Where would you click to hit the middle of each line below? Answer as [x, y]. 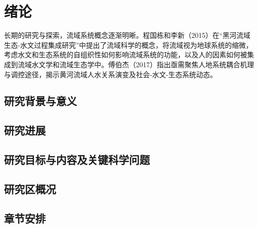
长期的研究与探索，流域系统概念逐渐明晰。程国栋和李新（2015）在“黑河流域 [127, 35]
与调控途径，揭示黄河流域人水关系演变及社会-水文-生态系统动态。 [111, 74]
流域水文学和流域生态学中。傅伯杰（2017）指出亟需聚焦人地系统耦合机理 [136, 64]
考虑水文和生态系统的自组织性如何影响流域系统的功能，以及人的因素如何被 [126, 55]
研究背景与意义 [40, 101]
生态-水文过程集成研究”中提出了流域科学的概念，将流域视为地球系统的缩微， [129, 45]
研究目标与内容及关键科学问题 [77, 160]
